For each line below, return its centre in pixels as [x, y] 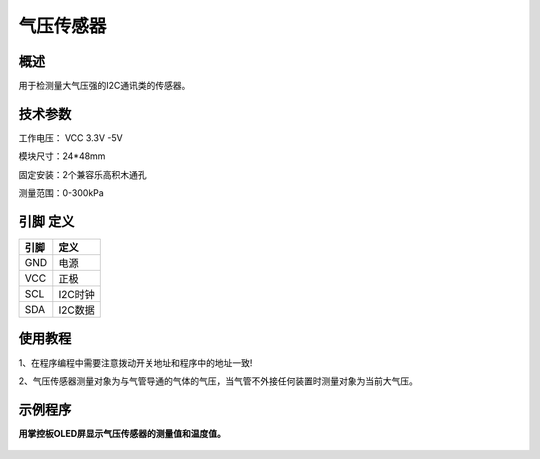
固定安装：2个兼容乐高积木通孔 [82, 174]
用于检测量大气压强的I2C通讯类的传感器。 [104, 86]
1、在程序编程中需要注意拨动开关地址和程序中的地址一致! [135, 362]
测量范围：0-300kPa [61, 193]
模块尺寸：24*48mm [62, 156]
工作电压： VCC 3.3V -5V [71, 137]
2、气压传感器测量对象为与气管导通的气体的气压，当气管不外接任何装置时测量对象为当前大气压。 [218, 381]
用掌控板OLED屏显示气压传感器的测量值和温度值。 [122, 433]
